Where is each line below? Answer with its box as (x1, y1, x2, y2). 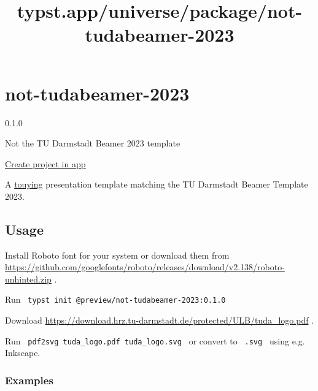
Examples (5, 372, 53, 387)
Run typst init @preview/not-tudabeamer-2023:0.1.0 (5, 293, 226, 306)
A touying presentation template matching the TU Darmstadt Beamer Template (5, 178, 308, 191)
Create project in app (5, 157, 86, 170)
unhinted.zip (5, 272, 52, 285)
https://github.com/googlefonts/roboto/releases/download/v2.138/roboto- (5, 260, 285, 273)
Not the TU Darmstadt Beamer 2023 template (5, 137, 180, 150)
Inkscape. (5, 346, 41, 359)
